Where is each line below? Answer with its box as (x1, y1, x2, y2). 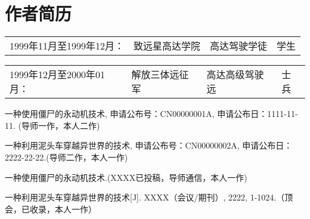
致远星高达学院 (134, 39, 201, 53)
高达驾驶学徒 (210, 39, 268, 53)
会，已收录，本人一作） (5, 202, 97, 215)
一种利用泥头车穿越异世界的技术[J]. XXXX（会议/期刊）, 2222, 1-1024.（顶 (5, 191, 293, 203)
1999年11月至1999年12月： (10, 39, 125, 53)
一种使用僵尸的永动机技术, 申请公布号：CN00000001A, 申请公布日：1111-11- (5, 107, 298, 120)
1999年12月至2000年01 (10, 67, 106, 82)
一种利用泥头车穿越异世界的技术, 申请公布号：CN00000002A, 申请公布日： (5, 139, 293, 152)
